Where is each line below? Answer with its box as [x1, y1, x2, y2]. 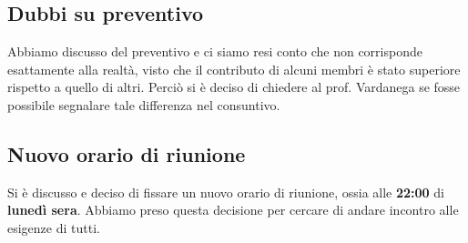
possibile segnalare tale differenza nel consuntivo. [7, 95, 280, 114]
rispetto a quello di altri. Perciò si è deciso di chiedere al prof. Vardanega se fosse [7, 77, 461, 96]
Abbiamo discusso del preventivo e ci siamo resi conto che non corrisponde [7, 42, 422, 61]
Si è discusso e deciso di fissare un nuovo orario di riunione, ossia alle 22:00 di [7, 182, 444, 201]
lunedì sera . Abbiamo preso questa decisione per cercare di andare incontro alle [7, 200, 459, 219]
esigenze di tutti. [7, 218, 100, 237]
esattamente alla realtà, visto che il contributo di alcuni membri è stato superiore [7, 59, 461, 78]
